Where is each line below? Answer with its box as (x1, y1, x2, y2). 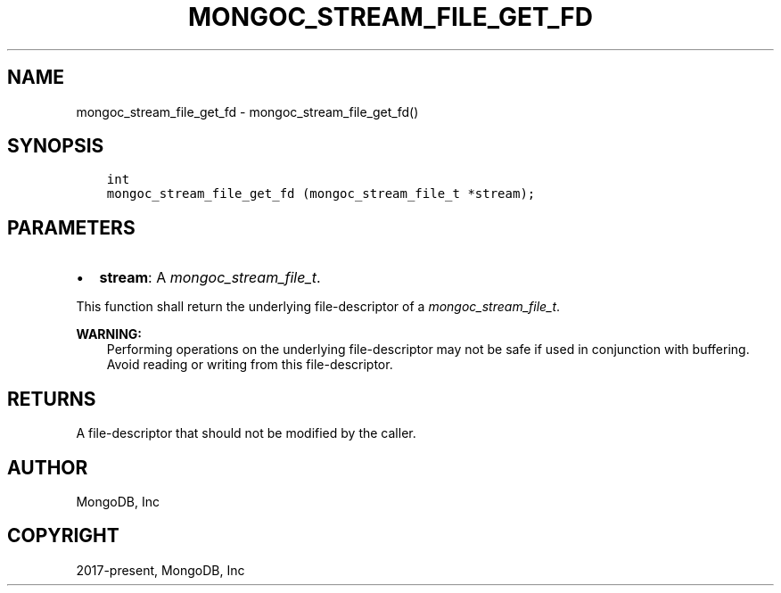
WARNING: (76, 326, 143, 342)
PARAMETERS (7, 216, 136, 239)
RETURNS (7, 387, 96, 410)
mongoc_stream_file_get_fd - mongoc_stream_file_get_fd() (76, 103, 419, 119)
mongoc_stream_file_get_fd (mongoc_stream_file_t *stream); (106, 186, 536, 202)
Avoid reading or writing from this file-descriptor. (106, 357, 393, 373)
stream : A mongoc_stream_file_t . (99, 268, 321, 287)
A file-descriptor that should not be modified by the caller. (76, 425, 416, 441)
